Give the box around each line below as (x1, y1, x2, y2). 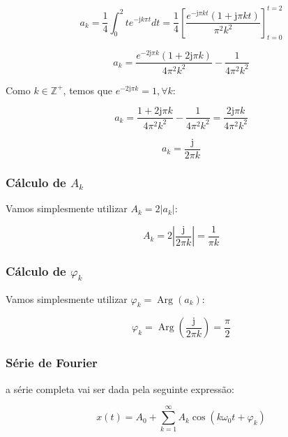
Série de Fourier (6, 354, 98, 371)
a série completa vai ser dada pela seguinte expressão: (6, 381, 234, 396)
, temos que (63, 82, 113, 97)
